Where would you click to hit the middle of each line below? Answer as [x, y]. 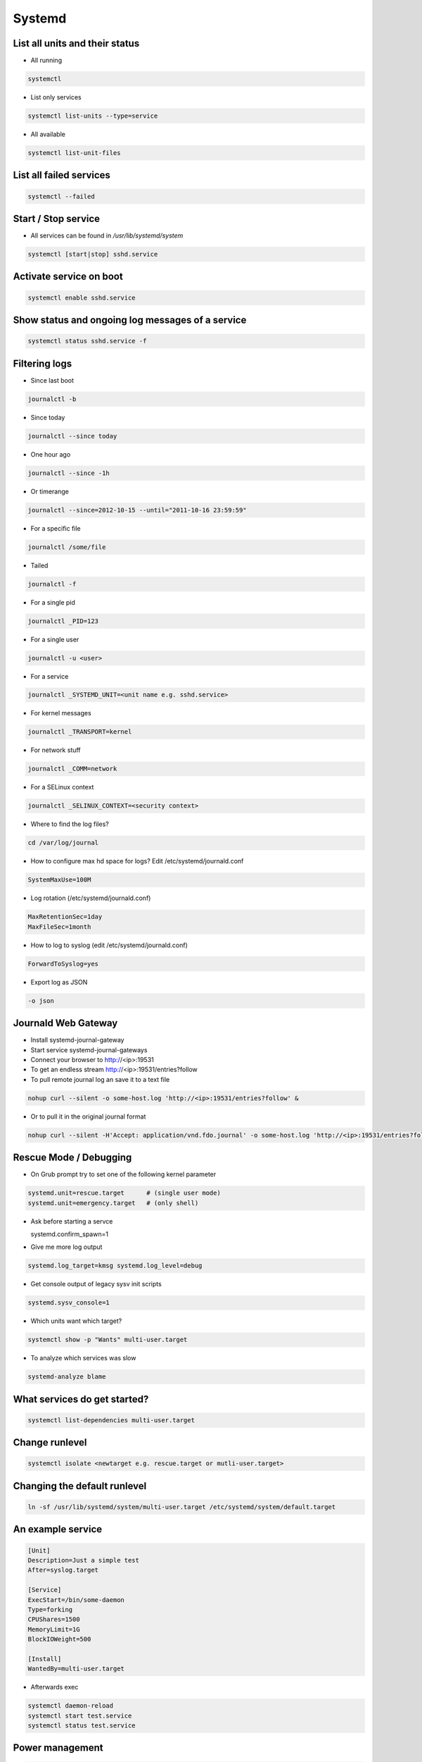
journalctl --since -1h [69, 473]
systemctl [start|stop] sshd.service [93, 254]
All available [48, 134]
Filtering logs [43, 363]
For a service [50, 676]
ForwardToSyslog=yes [63, 963]
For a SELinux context [62, 787]
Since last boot [52, 380]
